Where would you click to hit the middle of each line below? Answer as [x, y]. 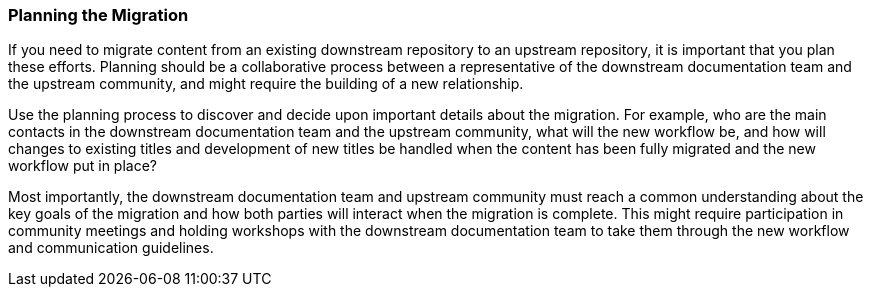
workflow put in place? [82, 166]
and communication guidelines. [111, 248]
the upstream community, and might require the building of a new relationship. [266, 84]
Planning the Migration [98, 15]
